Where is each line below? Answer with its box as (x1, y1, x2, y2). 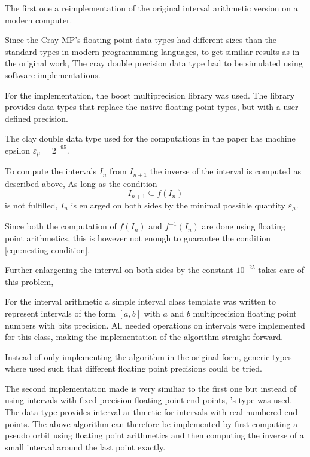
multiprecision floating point (193, 306, 297, 319)
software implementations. (5, 68, 101, 81)
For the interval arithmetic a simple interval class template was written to (5, 295, 276, 308)
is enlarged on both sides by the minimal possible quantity (71, 198, 285, 211)
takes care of (258, 263, 304, 276)
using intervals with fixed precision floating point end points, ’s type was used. (5, 394, 293, 406)
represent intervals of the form (5, 306, 116, 319)
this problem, (5, 275, 54, 287)
